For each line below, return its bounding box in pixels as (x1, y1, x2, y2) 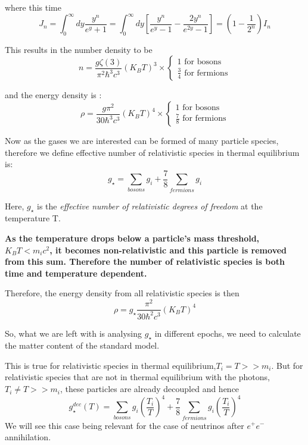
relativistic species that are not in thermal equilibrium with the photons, (5, 371, 270, 383)
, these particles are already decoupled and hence (60, 383, 239, 395)
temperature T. (5, 212, 61, 224)
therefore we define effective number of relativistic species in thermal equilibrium (5, 146, 300, 158)
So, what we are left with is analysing (5, 327, 142, 339)
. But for (271, 359, 303, 371)
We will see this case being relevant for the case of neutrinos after (5, 419, 244, 431)
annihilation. (5, 431, 51, 443)
